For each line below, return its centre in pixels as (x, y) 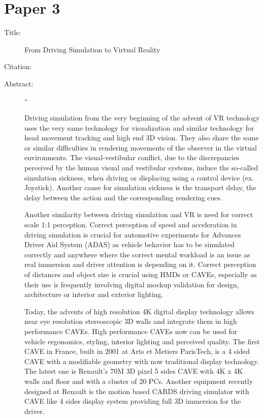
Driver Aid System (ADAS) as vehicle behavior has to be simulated (129, 244)
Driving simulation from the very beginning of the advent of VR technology (142, 118)
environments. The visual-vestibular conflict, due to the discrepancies (132, 157)
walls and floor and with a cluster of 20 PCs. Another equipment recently (139, 381)
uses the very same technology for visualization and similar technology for (139, 127)
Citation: (18, 66)
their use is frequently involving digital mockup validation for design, (132, 284)
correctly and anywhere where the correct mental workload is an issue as (137, 254)
